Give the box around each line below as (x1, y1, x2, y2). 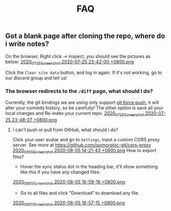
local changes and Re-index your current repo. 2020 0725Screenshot (5, 110, 144, 117)
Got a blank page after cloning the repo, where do (5, 32, 165, 41)
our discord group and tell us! (5, 75, 67, 81)
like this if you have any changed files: (20, 169, 101, 175)
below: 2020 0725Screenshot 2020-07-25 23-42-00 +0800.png (5, 58, 134, 66)
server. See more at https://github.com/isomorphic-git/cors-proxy (12, 142, 151, 148)
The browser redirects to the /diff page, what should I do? (5, 87, 153, 95)
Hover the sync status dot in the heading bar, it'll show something (20, 164, 158, 170)
